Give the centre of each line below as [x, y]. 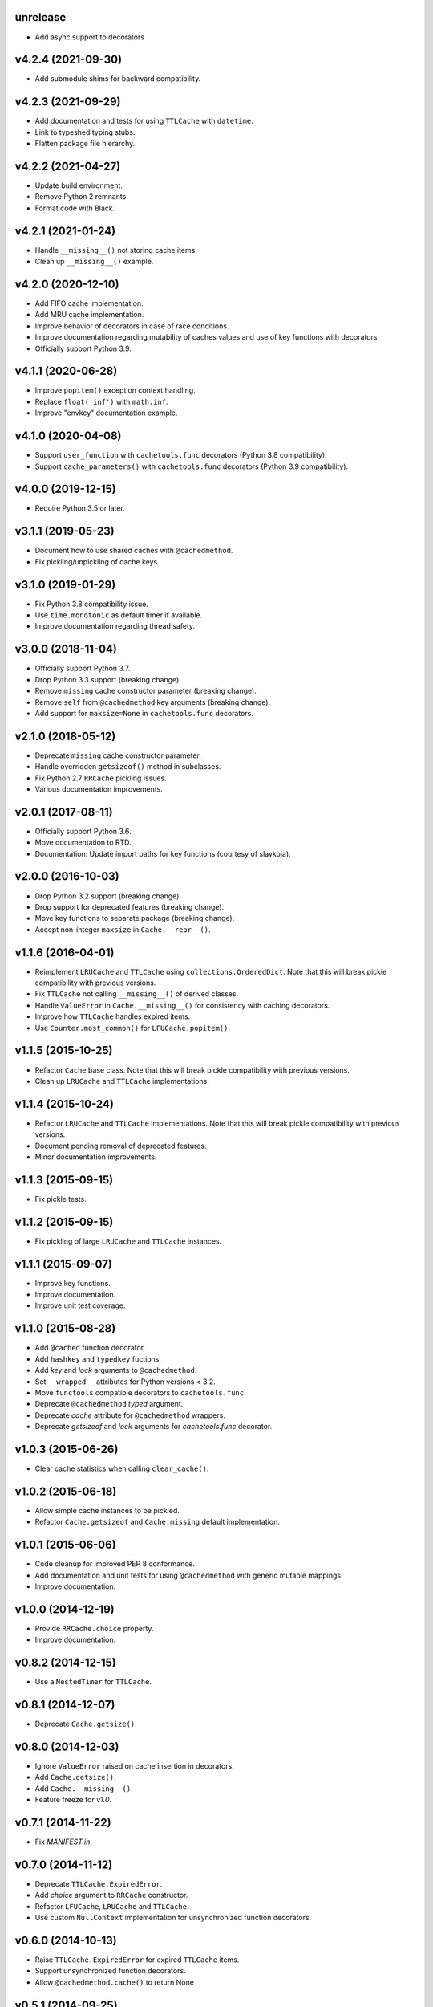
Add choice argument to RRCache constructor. [111, 1895]
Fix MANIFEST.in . [63, 1842]
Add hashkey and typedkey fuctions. [98, 1359]
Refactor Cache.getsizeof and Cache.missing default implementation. [157, 1522]
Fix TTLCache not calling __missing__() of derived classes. [137, 994]
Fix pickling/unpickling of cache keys [96, 561]
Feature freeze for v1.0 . [73, 1800]
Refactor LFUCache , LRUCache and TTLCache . [112, 1906]
